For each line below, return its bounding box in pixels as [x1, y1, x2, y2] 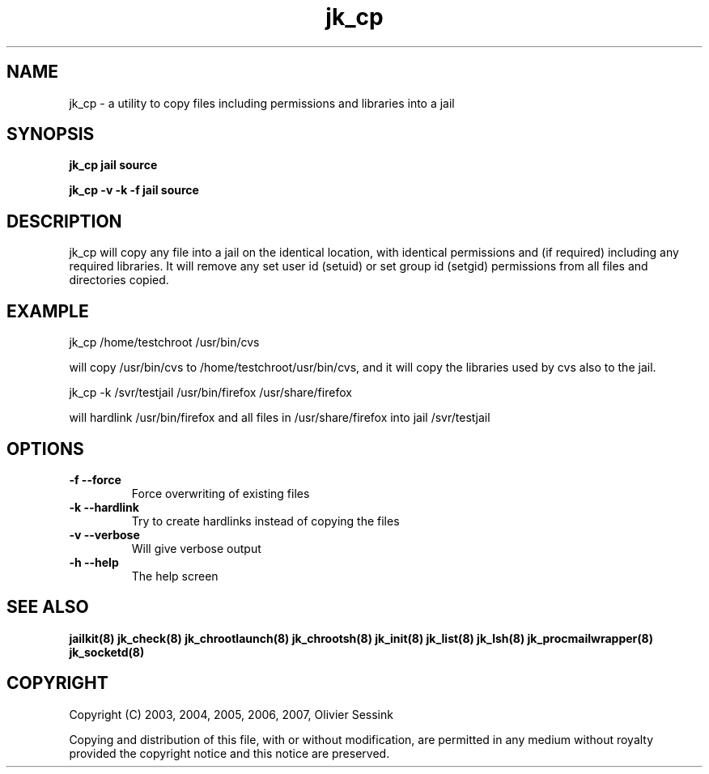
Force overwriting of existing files [131, 486, 310, 500]
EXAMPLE [6, 300, 89, 321]
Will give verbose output [131, 541, 261, 555]
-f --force [69, 472, 121, 487]
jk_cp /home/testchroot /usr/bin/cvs [69, 335, 260, 350]
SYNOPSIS [6, 124, 95, 145]
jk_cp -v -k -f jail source [69, 183, 199, 198]
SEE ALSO [6, 597, 89, 618]
